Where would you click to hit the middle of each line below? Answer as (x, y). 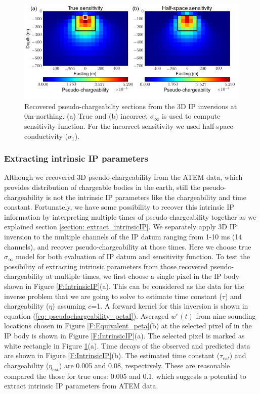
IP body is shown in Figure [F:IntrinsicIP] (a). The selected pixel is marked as (124, 335)
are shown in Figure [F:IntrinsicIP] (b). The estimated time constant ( (112, 355)
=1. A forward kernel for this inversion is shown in (170, 306)
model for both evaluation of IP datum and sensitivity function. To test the (133, 256)
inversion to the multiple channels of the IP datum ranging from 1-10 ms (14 (123, 236)
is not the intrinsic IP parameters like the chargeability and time (146, 197)
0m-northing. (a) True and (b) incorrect (86, 116)
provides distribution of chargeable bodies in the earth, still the (102, 187)
